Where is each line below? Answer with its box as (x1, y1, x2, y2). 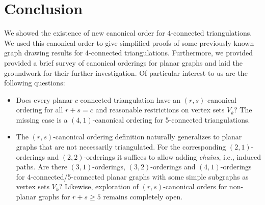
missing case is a (16, 114, 68, 125)
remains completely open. (103, 191, 183, 202)
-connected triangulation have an (77, 94, 181, 105)
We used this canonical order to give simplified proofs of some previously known (4, 37, 254, 48)
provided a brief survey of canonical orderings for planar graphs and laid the (4, 57, 243, 68)
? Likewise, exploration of (59, 181, 139, 192)
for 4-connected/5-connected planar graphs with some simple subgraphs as (16, 171, 249, 182)
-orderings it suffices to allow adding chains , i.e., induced (84, 151, 261, 162)
